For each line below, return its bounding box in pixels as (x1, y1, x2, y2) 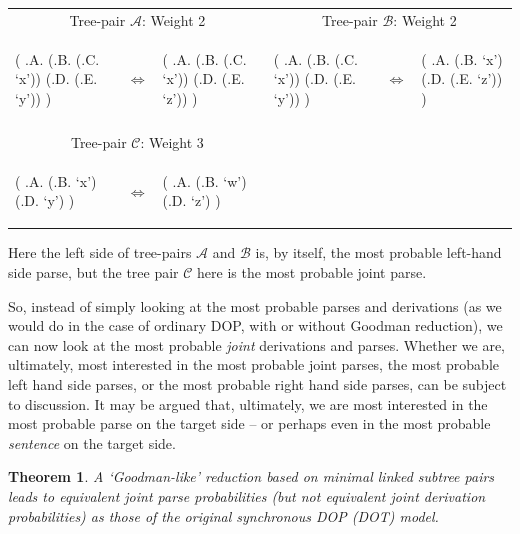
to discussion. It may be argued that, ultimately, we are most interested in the (8, 393, 488, 414)
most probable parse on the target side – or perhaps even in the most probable (8, 413, 491, 434)
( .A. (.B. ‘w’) (162, 170, 247, 191)
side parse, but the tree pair (8, 262, 179, 282)
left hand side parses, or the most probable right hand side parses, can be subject (8, 373, 507, 394)
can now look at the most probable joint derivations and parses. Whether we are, (8, 334, 505, 355)
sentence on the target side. (8, 432, 176, 453)
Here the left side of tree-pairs (8, 242, 192, 263)
